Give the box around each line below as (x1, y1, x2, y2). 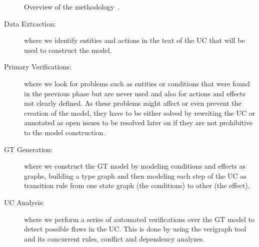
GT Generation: (4, 144, 53, 154)
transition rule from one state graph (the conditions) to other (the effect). (24, 180, 250, 191)
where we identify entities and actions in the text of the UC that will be (24, 35, 245, 45)
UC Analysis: (4, 197, 44, 207)
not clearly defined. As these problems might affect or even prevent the (24, 98, 241, 108)
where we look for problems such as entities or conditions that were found (24, 78, 250, 88)
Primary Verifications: (4, 61, 71, 72)
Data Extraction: (4, 18, 56, 28)
